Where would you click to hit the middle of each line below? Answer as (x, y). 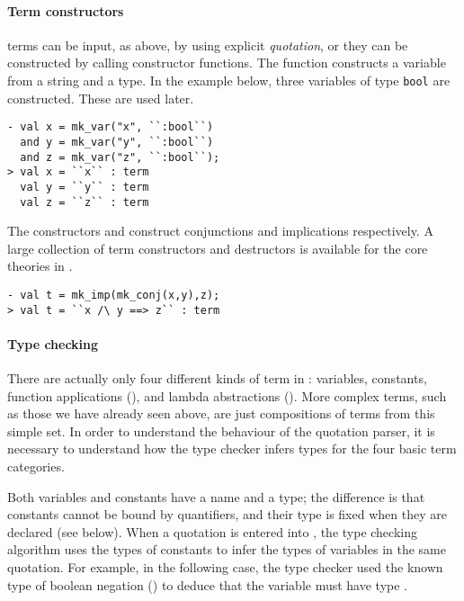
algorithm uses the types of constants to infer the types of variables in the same (227, 549)
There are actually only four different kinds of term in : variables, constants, (217, 378)
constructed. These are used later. (101, 98)
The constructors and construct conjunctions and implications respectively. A (220, 231)
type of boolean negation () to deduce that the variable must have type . (208, 584)
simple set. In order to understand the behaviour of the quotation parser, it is (221, 431)
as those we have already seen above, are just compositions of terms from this (221, 413)
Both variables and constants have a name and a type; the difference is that (216, 496)
